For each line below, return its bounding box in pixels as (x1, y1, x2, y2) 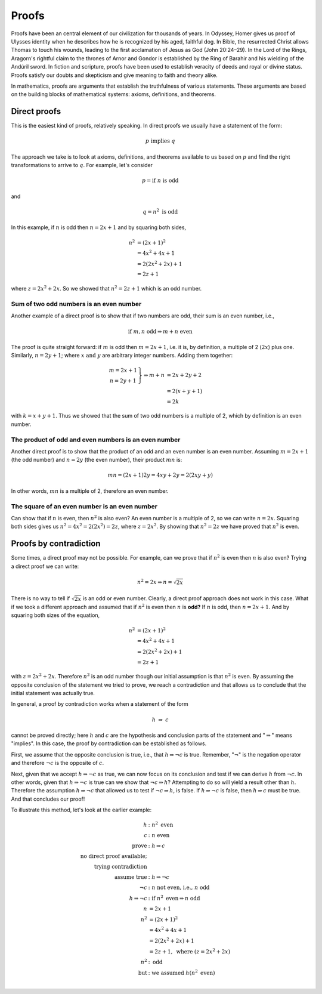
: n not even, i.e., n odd (148, 884, 210, 891)
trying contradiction (94, 863, 147, 870)
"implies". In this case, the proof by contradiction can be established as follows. (11, 740, 207, 747)
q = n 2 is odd (143, 208, 178, 215)
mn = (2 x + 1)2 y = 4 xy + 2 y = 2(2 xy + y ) (107, 472, 213, 479)
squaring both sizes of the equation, (11, 612, 100, 619)
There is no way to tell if (11, 594, 70, 602)
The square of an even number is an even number (11, 502, 158, 510)
